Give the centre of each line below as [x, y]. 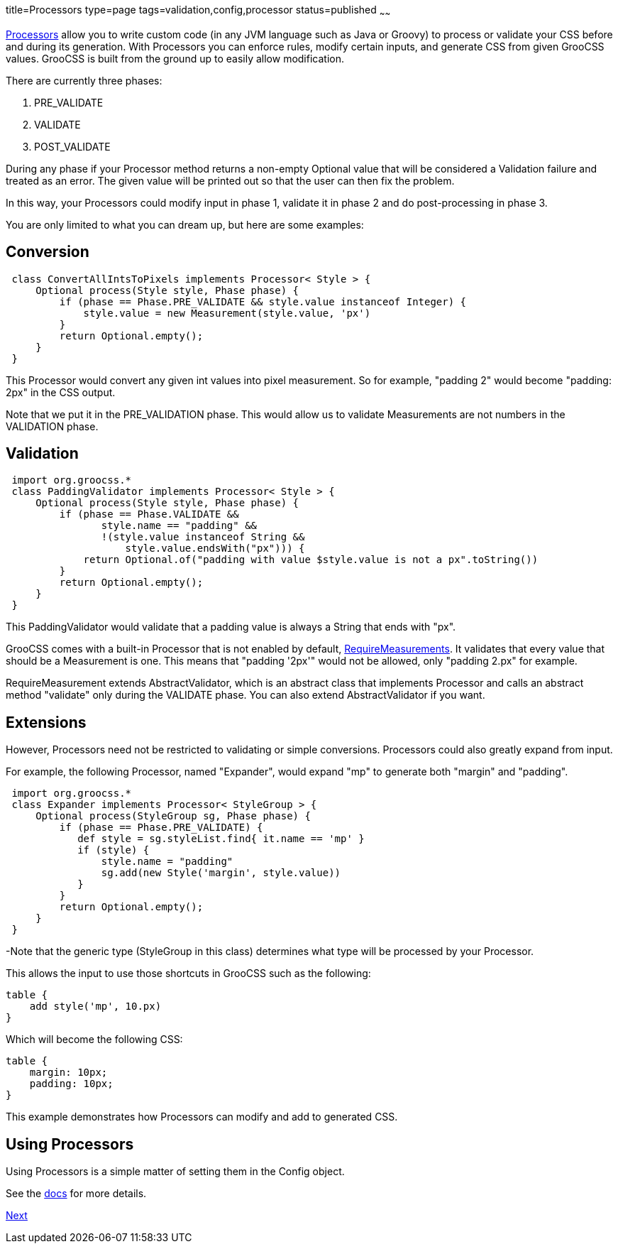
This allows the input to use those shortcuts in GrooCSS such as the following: [188, 973]
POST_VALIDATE [72, 146]
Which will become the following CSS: [94, 1040]
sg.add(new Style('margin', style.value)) [221, 873]
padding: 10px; [71, 1084]
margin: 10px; [68, 1073]
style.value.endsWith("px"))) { [215, 549]
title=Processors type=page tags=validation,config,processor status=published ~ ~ [198, 11]
